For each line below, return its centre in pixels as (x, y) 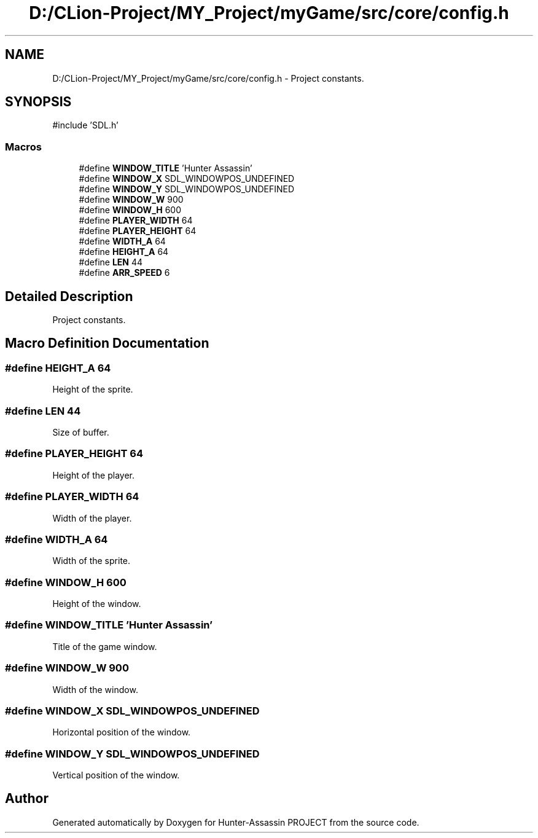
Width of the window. (95, 689)
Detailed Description (69, 296)
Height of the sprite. (93, 390)
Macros (23, 147)
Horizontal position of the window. (122, 732)
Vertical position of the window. (116, 775)
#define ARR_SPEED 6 (124, 273)
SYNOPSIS (38, 102)
